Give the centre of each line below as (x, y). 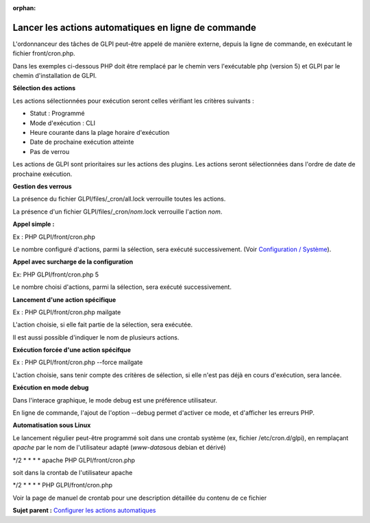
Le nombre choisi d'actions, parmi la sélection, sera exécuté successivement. (122, 287)
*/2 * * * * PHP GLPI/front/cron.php (63, 485)
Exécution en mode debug (51, 387)
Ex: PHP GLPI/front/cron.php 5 (56, 275)
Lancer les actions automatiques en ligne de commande (135, 27)
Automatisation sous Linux (52, 425)
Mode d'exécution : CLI (63, 123)
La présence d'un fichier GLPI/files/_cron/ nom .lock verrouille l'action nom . (118, 212)
